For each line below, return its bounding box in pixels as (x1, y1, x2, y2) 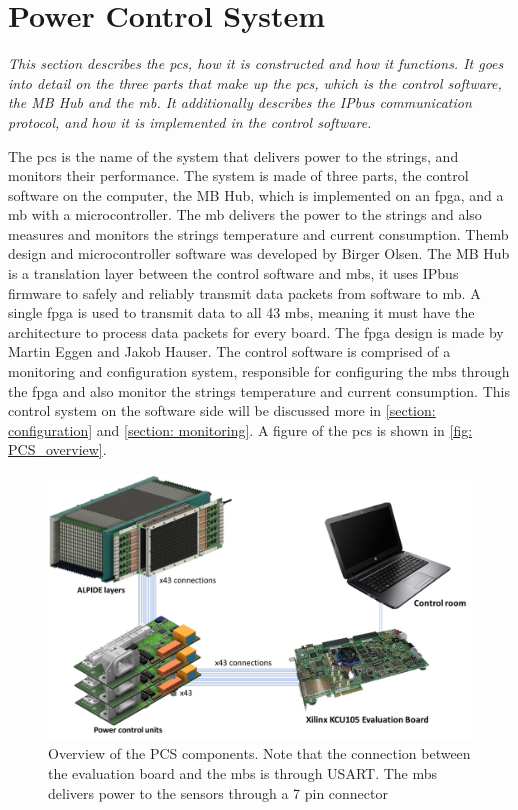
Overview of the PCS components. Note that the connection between (48, 743, 471, 764)
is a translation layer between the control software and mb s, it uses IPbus (8, 263, 459, 284)
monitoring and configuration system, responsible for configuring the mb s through (8, 361, 510, 382)
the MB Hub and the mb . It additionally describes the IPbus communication (8, 92, 472, 113)
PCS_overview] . (8, 439, 107, 460)
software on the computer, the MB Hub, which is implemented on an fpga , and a (8, 184, 504, 205)
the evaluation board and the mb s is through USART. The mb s (48, 763, 438, 784)
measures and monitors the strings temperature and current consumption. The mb (8, 223, 509, 244)
